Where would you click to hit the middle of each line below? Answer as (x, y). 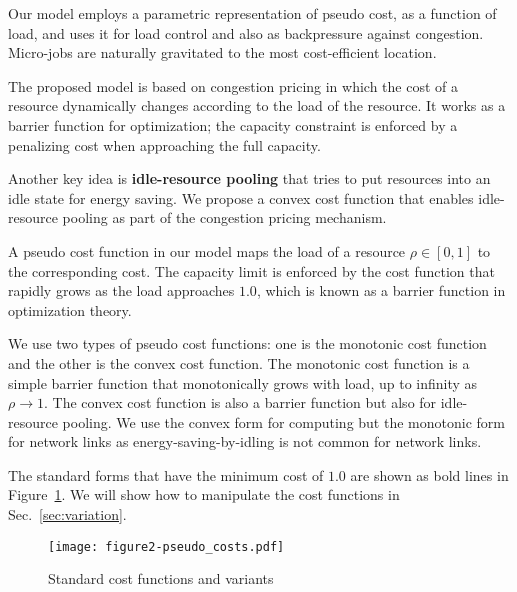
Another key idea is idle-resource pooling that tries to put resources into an (249, 178)
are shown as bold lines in (429, 474)
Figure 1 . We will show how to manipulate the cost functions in (204, 494)
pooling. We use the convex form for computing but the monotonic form (283, 421)
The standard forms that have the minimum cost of (166, 474)
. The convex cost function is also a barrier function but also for (240, 402)
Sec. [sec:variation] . (67, 514)
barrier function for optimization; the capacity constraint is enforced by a (233, 124)
